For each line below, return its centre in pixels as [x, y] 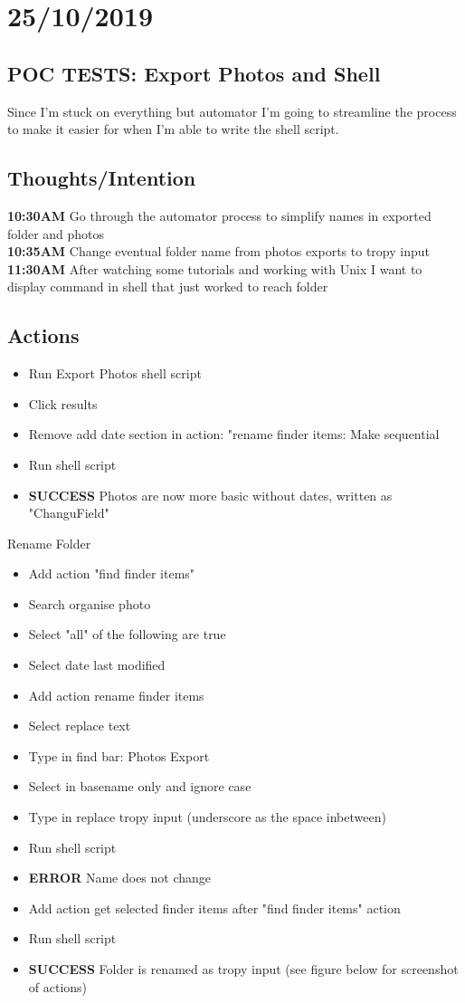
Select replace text [80, 726]
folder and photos [56, 233]
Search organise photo [90, 603]
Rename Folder [49, 543]
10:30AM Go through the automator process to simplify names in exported [219, 215]
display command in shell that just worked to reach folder [168, 287]
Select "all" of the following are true [127, 634]
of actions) [58, 986]
